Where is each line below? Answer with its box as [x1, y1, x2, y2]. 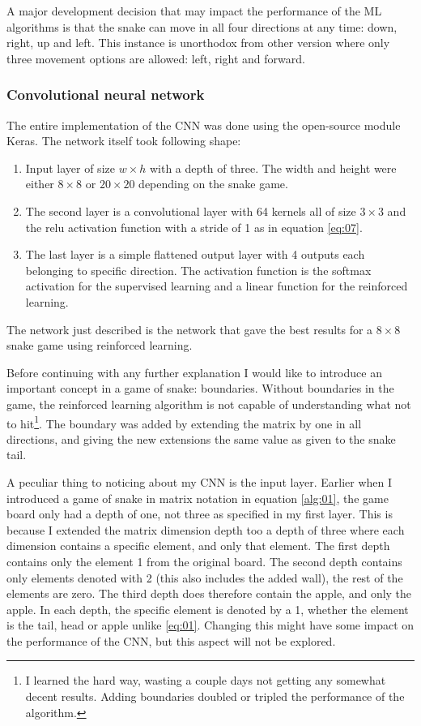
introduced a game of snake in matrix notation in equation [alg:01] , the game [6, 489, 389, 506]
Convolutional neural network [6, 84, 205, 105]
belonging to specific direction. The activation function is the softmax [25, 261, 372, 278]
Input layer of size [25, 159, 115, 176]
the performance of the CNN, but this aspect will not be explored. [6, 632, 336, 649]
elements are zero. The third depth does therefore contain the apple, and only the [6, 585, 412, 602]
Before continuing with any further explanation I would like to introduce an [6, 363, 382, 380]
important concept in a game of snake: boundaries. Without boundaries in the [6, 380, 394, 397]
